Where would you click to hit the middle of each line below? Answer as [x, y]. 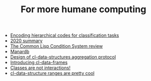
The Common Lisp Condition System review [57, 46]
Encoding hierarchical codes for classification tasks [64, 35]
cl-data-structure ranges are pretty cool [52, 73]
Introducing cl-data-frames [39, 63]
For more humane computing [83, 9]
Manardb [20, 51]
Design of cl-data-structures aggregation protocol [63, 57]
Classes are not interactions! [40, 68]
